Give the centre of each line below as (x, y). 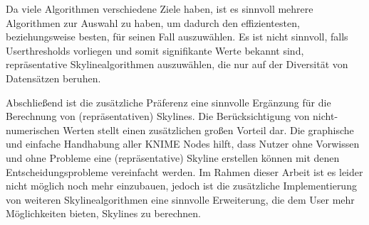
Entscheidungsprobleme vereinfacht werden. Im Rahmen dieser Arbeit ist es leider (184, 171)
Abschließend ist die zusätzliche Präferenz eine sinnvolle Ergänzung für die (168, 102)
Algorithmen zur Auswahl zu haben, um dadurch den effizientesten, (153, 22)
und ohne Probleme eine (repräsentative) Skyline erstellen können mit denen (173, 157)
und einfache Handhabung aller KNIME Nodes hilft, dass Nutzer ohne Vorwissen (183, 144)
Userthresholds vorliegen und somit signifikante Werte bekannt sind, (155, 50)
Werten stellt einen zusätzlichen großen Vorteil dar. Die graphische (208, 130)
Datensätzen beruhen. (53, 78)
